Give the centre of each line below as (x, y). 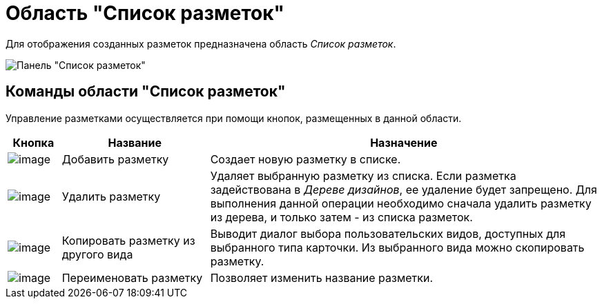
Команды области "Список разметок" (146, 92)
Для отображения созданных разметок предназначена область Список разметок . (201, 43)
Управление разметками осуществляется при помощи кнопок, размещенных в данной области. (234, 118)
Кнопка (33, 142)
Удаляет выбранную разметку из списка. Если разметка (363, 175)
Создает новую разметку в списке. (305, 159)
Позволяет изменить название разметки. (322, 277)
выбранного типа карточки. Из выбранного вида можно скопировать (397, 247)
